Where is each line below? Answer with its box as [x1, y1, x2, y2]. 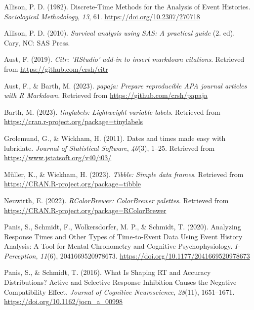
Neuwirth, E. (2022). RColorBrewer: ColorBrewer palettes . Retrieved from [4, 195, 229, 205]
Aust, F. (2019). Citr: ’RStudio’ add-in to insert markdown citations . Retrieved [4, 54, 245, 64]
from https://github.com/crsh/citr [4, 63, 108, 74]
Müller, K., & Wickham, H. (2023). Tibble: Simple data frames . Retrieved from [4, 169, 244, 179]
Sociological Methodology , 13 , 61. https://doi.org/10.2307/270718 [4, 11, 200, 21]
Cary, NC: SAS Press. [4, 37, 70, 47]
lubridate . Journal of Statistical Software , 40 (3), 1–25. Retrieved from [4, 142, 215, 153]
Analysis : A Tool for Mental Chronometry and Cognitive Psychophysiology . [4, 241, 233, 251]
